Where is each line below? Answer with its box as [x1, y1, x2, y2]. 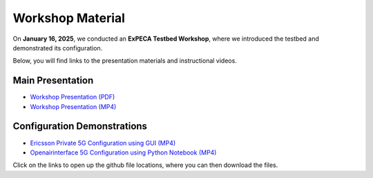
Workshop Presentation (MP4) [30, 102, 117, 110]
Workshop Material [12, 10, 126, 26]
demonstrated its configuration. [12, 43, 103, 52]
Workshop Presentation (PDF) [30, 93, 115, 101]
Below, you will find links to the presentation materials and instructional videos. [12, 57, 238, 65]
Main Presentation [12, 75, 94, 86]
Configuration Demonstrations [12, 121, 148, 132]
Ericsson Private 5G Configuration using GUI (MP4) [30, 139, 176, 147]
